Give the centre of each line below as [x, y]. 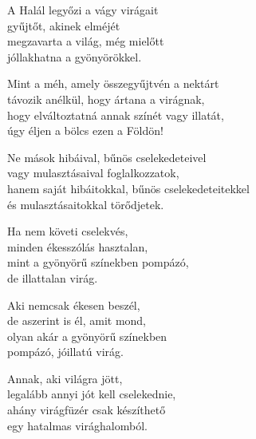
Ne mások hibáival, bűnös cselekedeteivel [107, 157]
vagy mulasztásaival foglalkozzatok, [93, 173]
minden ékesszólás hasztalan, [78, 246]
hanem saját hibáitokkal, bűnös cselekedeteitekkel [128, 188]
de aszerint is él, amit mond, [77, 320]
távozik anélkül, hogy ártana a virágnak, [106, 99]
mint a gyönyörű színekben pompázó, [98, 262]
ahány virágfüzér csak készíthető [87, 410]
